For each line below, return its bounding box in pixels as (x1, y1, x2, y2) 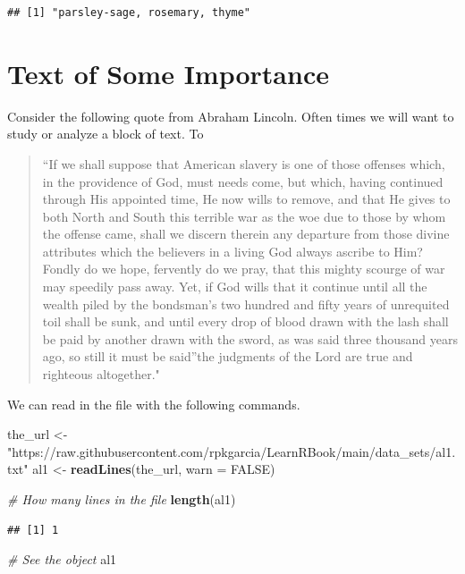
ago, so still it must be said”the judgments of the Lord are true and (42, 347, 413, 366)
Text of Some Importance (7, 55, 329, 91)
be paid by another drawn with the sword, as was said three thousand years (42, 329, 459, 348)
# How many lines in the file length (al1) (7, 490, 236, 508)
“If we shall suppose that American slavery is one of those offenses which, (42, 154, 445, 173)
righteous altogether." (42, 365, 160, 384)
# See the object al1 (7, 550, 117, 569)
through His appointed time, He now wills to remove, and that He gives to (42, 190, 451, 208)
